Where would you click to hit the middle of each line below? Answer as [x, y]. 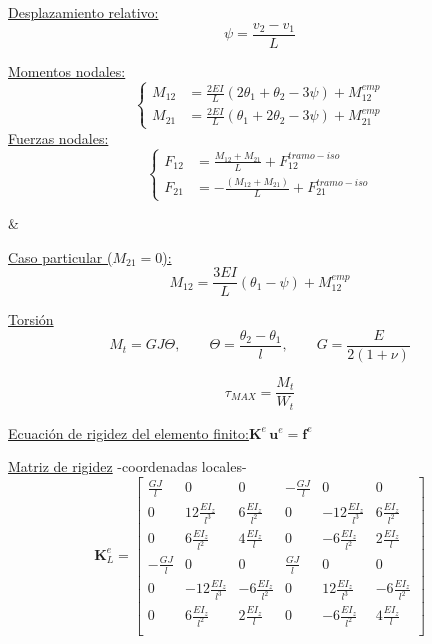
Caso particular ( [60, 256]
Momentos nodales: [67, 70]
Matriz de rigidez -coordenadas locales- [127, 466]
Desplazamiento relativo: [83, 12]
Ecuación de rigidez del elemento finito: [128, 432]
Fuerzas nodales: [58, 137]
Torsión [31, 319]
